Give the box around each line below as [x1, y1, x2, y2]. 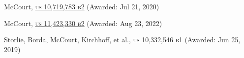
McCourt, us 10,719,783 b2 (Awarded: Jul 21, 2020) [4, 1, 159, 11]
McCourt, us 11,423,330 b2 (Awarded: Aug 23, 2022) [4, 18, 162, 28]
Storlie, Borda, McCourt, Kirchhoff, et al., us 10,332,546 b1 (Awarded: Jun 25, [4, 34, 241, 45]
